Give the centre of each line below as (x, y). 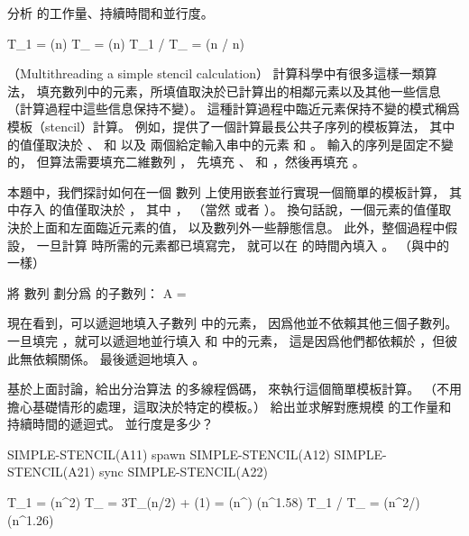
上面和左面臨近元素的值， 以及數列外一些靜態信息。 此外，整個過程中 (239, 227)
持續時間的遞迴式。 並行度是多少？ (110, 424)
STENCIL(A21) (51, 472)
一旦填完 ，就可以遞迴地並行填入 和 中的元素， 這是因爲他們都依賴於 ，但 (226, 340)
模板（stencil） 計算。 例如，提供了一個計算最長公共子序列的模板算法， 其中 (231, 126)
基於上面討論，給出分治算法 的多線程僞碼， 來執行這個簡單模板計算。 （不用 (234, 389)
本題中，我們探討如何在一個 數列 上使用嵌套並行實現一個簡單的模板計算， (226, 191)
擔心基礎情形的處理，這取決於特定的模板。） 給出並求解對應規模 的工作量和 (230, 406)
